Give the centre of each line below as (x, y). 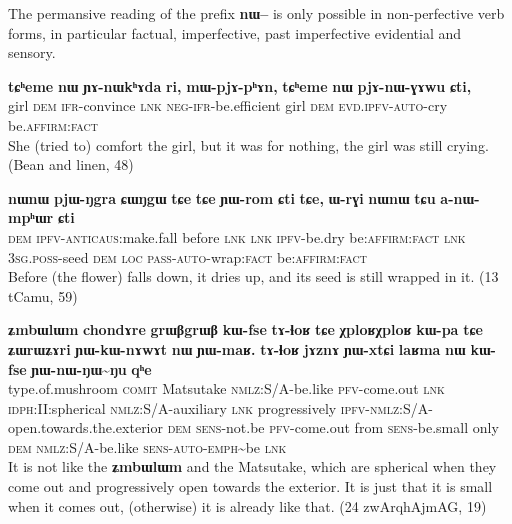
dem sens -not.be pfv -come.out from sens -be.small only (333, 427)
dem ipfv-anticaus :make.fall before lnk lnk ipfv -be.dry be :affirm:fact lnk (237, 236)
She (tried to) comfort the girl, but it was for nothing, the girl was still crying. (248, 144)
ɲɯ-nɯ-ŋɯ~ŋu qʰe (91, 368)
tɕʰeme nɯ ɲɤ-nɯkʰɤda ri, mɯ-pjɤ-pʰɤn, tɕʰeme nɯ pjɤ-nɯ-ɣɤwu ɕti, (240, 85)
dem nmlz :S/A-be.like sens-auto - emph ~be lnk (147, 446)
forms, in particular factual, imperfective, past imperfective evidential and (235, 32)
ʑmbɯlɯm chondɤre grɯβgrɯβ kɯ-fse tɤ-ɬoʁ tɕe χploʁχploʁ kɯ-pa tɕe (245, 329)
